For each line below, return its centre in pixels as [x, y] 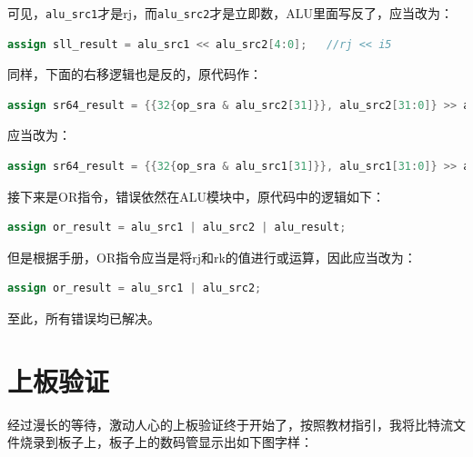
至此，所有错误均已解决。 [84, 318]
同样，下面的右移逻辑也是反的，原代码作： [135, 74]
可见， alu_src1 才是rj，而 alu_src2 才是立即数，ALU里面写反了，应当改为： [231, 13]
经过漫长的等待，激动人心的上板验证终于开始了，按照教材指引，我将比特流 [230, 424]
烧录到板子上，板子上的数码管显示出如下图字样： [166, 442]
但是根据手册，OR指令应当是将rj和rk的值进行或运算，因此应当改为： [212, 257]
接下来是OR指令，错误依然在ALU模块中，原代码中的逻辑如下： [196, 196]
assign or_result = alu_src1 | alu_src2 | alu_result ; [177, 228]
